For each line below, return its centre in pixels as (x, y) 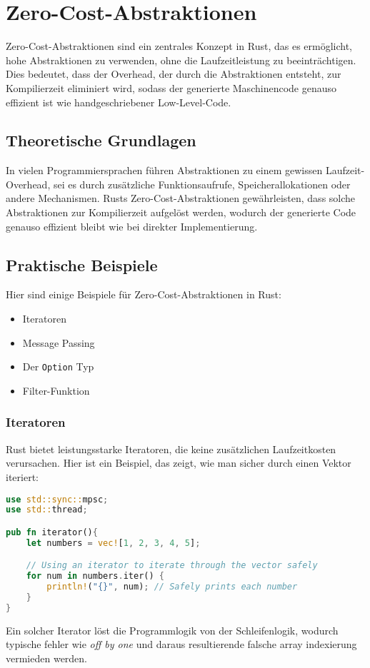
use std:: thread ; (47, 510)
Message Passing (59, 342)
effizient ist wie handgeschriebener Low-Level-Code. (119, 102)
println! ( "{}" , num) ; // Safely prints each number (172, 587)
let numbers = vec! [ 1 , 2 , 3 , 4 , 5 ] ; (113, 543)
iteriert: (22, 476)
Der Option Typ (58, 366)
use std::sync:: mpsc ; (57, 499)
